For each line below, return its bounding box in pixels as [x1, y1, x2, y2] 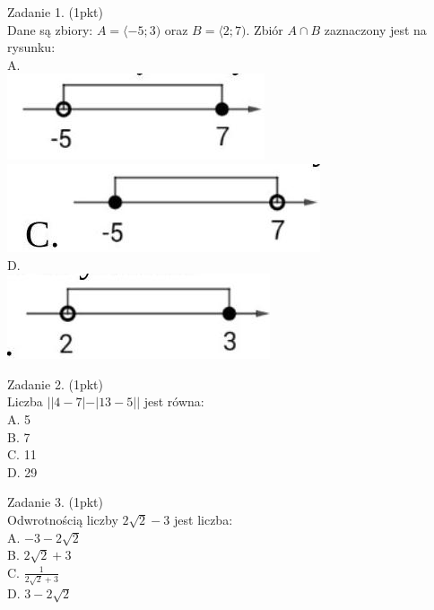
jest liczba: [174, 510, 233, 528]
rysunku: [7, 38, 56, 57]
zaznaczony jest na [324, 20, 427, 39]
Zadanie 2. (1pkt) [7, 374, 103, 393]
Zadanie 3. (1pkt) [7, 492, 103, 511]
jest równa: [143, 392, 204, 411]
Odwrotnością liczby [7, 510, 118, 528]
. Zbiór [246, 20, 283, 39]
